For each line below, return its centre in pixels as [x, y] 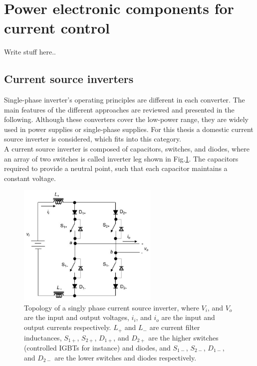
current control [57, 28]
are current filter [175, 327]
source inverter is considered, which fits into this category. [93, 139]
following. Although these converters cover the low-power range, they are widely [126, 119]
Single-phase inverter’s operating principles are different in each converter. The [125, 100]
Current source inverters [69, 79]
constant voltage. [30, 178]
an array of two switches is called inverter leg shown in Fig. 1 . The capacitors [121, 158]
